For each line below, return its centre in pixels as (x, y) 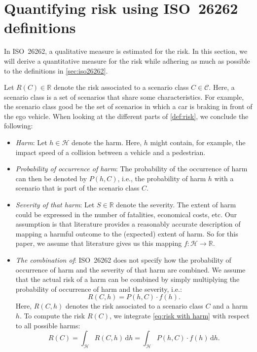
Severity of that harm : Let (55, 205)
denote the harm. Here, (107, 142)
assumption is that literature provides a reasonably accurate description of (128, 224)
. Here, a (222, 87)
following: (18, 126)
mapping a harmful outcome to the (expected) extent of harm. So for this (127, 233)
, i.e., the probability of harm (162, 178)
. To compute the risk (52, 315)
